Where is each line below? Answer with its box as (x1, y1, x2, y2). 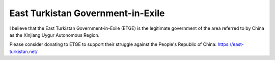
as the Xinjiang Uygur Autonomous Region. (9, 32, 100, 38)
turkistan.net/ (9, 48, 38, 54)
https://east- (217, 41, 244, 47)
